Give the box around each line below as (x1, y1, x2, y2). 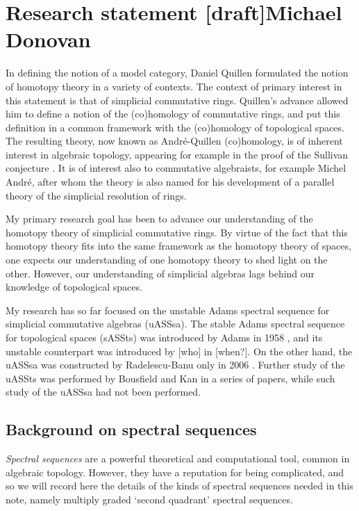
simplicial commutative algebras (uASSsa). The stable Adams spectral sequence (6, 316, 345, 331)
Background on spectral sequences (6, 419, 257, 440)
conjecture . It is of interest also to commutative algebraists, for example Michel (6, 161, 347, 175)
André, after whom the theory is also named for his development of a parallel (6, 175, 335, 189)
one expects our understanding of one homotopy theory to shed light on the (6, 252, 328, 267)
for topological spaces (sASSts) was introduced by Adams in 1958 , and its (6, 330, 323, 344)
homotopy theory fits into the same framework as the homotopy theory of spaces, (6, 238, 351, 253)
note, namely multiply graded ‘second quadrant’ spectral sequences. (6, 492, 293, 506)
